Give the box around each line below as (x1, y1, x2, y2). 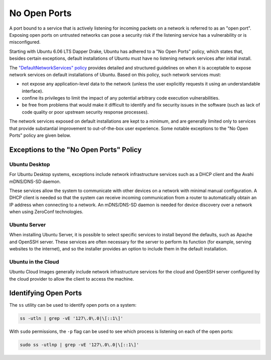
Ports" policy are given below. (9, 132, 71, 138)
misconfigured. (9, 39, 41, 45)
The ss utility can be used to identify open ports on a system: (9, 302, 137, 308)
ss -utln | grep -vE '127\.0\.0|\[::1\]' (20, 316, 123, 321)
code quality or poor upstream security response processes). (22, 109, 149, 115)
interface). (22, 88, 44, 94)
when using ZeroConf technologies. (9, 209, 84, 215)
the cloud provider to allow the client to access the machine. (9, 276, 134, 282)
